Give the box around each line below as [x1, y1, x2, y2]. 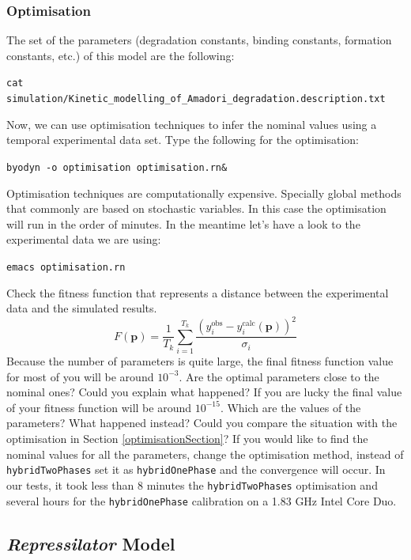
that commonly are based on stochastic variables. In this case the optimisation [6, 200, 386, 217]
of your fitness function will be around [6, 399, 191, 415]
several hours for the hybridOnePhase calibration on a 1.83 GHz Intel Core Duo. [6, 492, 397, 509]
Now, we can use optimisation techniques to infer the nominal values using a [6, 115, 377, 132]
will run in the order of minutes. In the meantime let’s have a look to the [6, 215, 360, 232]
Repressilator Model [6, 531, 175, 555]
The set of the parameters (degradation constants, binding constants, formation [6, 32, 392, 48]
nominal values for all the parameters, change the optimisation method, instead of [6, 445, 404, 462]
